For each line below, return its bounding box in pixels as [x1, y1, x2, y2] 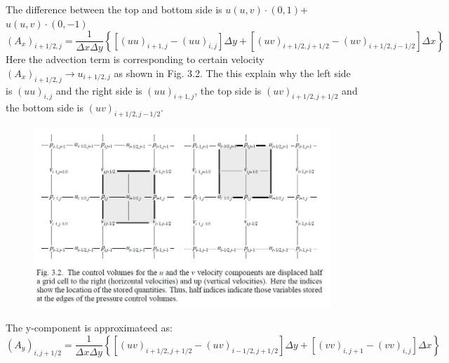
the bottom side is [6, 100, 83, 115]
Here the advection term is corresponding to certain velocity [6, 52, 264, 67]
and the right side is [55, 83, 142, 97]
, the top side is [194, 83, 262, 97]
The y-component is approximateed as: [6, 320, 173, 334]
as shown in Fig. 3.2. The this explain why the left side [114, 65, 351, 80]
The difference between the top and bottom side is [6, 2, 222, 16]
